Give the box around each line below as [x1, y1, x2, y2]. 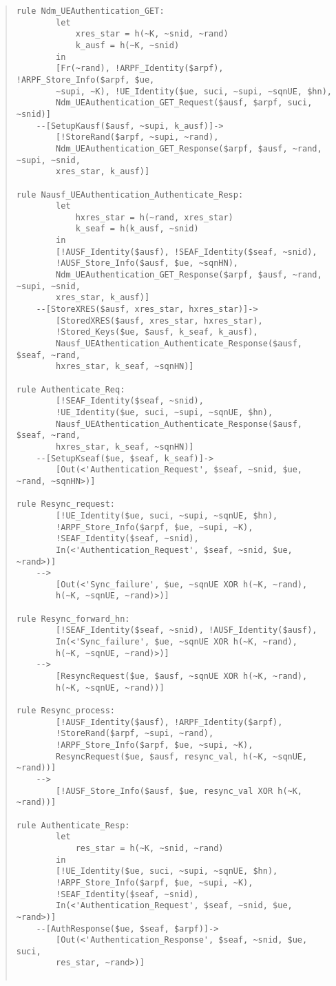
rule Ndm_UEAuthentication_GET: [16, 6, 165, 16]
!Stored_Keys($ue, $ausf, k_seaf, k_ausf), [56, 327, 258, 337]
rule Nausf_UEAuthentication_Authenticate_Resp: [16, 189, 244, 200]
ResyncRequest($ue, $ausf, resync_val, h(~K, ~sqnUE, [56, 751, 308, 762]
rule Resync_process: [16, 706, 115, 716]
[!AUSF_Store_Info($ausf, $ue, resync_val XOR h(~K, [56, 786, 303, 796]
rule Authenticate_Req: [16, 384, 125, 395]
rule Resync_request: [16, 499, 115, 510]
